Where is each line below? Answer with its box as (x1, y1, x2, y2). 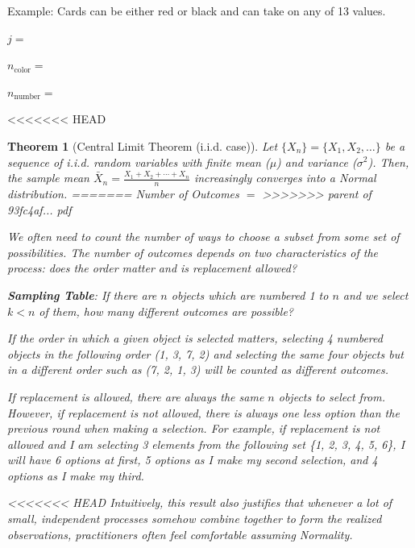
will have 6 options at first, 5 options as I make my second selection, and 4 (7, 451, 378, 468)
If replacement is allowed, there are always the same (7, 388, 264, 405)
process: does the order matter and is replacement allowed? (7, 259, 297, 276)
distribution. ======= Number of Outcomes (7, 185, 239, 201)
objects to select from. (278, 388, 386, 405)
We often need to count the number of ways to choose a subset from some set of (7, 228, 400, 245)
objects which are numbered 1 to (171, 286, 329, 303)
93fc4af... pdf (7, 201, 72, 218)
